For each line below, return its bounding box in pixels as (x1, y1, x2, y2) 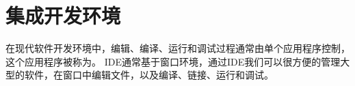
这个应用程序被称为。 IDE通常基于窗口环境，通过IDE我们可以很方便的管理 (5, 54, 341, 68)
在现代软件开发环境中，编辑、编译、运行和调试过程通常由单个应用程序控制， (5, 41, 350, 55)
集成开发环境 (5, 1, 121, 29)
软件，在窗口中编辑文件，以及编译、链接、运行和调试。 (24, 68, 274, 82)
